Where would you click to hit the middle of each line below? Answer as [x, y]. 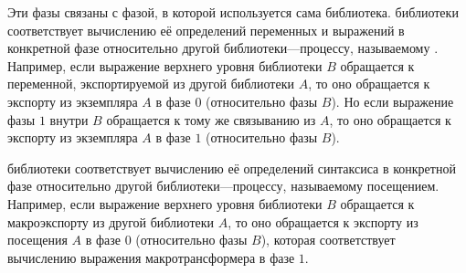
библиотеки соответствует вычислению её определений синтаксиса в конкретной [232, 168]
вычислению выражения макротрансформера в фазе [151, 257]
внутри [69, 119]
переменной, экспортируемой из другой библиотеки [151, 84]
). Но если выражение [392, 101]
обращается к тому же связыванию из [211, 119]
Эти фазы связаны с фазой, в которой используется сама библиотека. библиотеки [233, 12]
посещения [37, 240]
